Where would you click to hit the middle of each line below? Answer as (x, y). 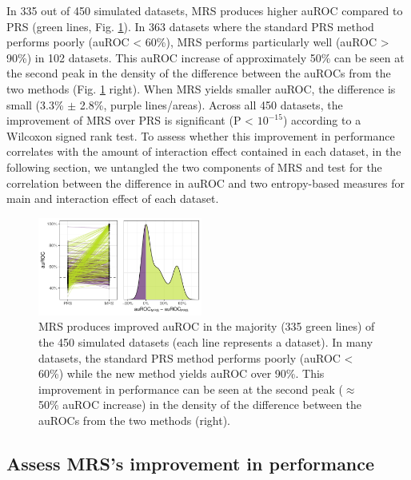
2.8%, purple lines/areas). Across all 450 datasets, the (211, 104)
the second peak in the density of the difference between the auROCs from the (199, 73)
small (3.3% (35, 104)
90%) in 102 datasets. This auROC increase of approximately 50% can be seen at (205, 57)
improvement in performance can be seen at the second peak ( (191, 389)
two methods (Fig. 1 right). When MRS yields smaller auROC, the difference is (201, 88)
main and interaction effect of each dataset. (113, 198)
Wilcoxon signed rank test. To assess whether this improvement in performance (201, 135)
